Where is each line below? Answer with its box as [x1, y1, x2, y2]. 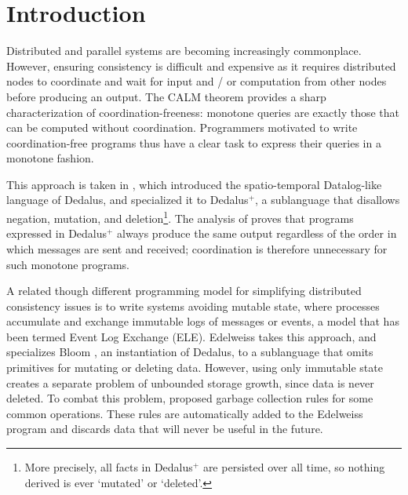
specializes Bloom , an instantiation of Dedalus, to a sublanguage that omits [6, 344, 373, 360]
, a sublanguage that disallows [255, 191, 400, 208]
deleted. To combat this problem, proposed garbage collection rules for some [6, 390, 373, 406]
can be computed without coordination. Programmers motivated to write [6, 119, 358, 136]
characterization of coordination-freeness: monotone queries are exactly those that [6, 104, 400, 120]
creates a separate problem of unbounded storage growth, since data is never [6, 374, 374, 391]
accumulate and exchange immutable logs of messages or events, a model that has [6, 313, 399, 329]
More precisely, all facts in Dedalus [24, 459, 193, 475]
